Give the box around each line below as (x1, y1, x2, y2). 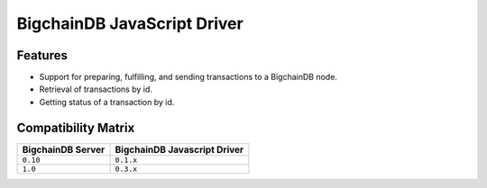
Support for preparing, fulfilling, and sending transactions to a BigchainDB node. (39, 72, 338, 83)
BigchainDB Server (22, 143, 106, 156)
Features (16, 48, 68, 63)
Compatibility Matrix (16, 120, 135, 135)
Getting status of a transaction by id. (39, 96, 175, 107)
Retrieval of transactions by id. (39, 84, 153, 94)
